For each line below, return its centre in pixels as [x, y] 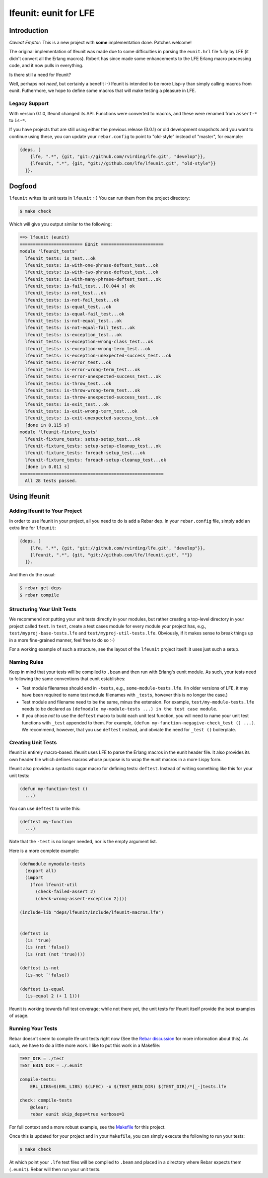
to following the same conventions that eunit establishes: [67, 679]
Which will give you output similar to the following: [61, 224]
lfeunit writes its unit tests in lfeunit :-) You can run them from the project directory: [100, 198]
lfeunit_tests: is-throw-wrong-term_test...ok [83, 390]
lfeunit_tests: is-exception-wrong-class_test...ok [89, 342]
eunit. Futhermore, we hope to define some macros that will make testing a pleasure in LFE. [102, 91]
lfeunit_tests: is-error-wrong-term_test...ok [83, 369]
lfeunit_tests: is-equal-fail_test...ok [75, 314]
